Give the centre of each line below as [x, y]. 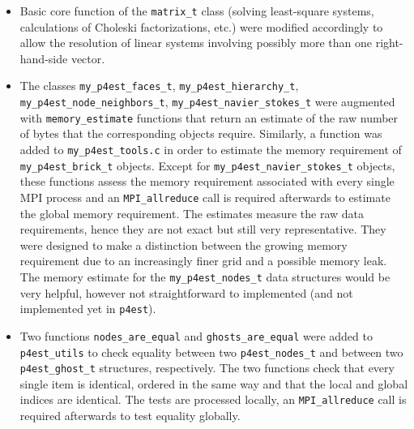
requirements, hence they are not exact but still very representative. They [203, 229]
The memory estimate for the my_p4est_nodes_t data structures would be [205, 276]
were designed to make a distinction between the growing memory [184, 245]
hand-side [44, 58]
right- [389, 43]
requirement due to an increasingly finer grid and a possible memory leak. [203, 261]
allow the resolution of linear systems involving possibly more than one [196, 43]
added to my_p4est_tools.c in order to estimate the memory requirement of [211, 149]
